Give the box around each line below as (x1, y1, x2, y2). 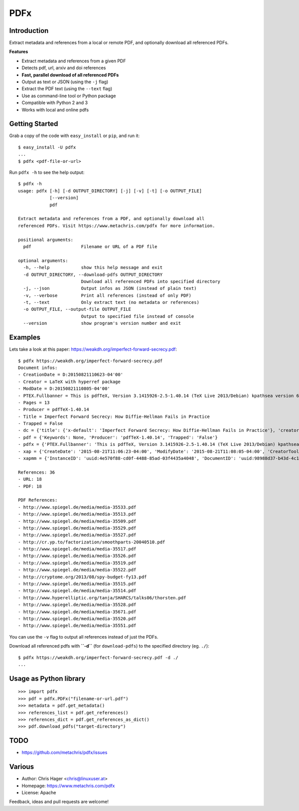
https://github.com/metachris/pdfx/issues (21, 750, 108, 756)
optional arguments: (18, 258, 68, 264)
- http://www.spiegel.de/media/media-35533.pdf (18, 504, 137, 510)
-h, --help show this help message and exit (23, 265, 163, 270)
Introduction (9, 26, 49, 35)
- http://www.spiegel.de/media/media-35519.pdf (18, 560, 137, 565)
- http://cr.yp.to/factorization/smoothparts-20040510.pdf (18, 539, 165, 545)
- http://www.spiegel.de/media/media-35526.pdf (18, 553, 137, 559)
